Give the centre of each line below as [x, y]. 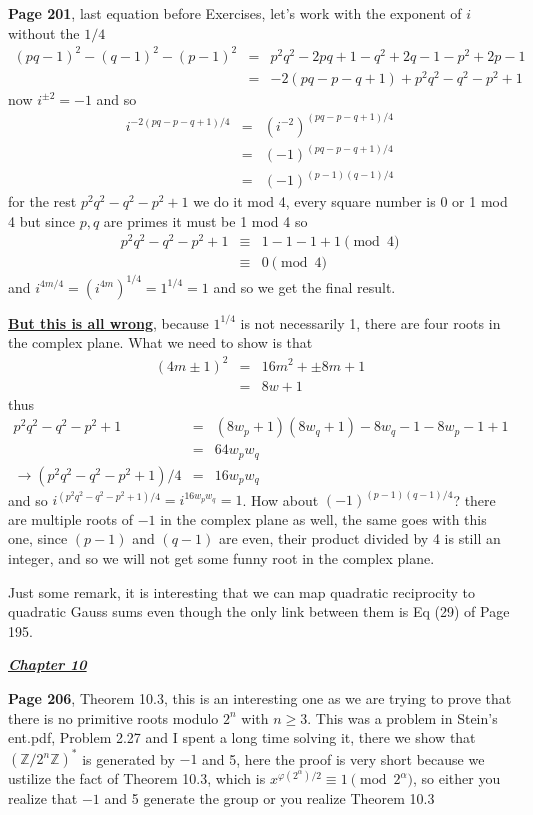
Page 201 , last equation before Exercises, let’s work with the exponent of [235, 13]
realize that [43, 797]
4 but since [41, 220]
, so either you [457, 778]
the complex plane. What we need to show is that [160, 342]
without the [44, 32]
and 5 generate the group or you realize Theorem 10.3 [269, 797]
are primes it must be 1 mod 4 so [205, 220]
